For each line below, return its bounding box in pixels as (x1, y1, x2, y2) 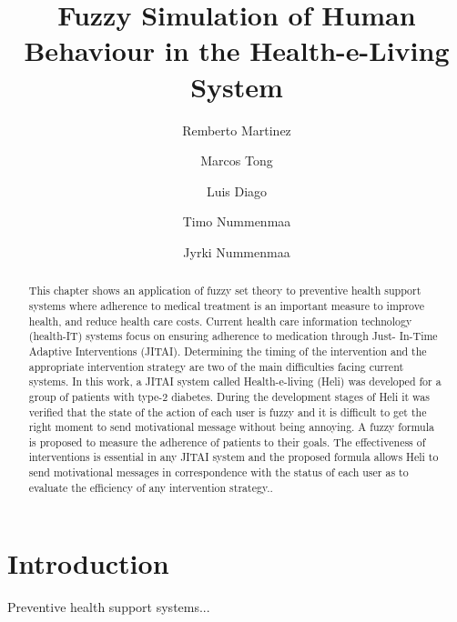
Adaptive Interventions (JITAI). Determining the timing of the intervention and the (28, 343, 427, 358)
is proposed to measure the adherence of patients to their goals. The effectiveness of (28, 434, 426, 449)
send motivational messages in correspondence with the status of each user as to (28, 465, 409, 480)
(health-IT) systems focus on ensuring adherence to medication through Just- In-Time (28, 328, 438, 344)
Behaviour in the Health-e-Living (24, 32, 450, 69)
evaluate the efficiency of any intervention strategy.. (28, 479, 273, 495)
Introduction (7, 545, 169, 582)
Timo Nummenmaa (182, 212, 291, 231)
